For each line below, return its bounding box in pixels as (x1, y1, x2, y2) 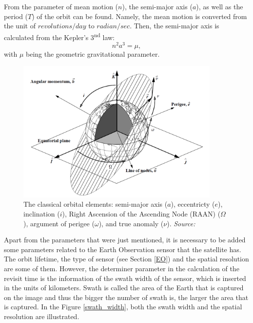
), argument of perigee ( (23, 218, 95, 228)
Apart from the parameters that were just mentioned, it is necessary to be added (4, 235, 246, 245)
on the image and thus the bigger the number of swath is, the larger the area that (4, 292, 249, 302)
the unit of (4, 21, 36, 31)
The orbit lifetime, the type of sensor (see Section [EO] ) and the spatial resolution (4, 254, 249, 264)
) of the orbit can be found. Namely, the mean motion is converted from (32, 11, 247, 21)
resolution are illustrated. (4, 311, 79, 321)
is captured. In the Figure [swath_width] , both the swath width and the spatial (4, 301, 242, 312)
